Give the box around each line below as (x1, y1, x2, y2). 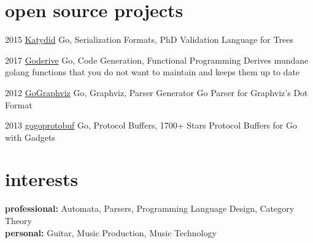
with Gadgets (5, 130, 55, 143)
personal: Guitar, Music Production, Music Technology (5, 226, 217, 239)
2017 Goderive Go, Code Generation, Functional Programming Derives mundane (5, 53, 309, 66)
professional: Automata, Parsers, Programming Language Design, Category (5, 202, 295, 215)
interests (5, 166, 79, 192)
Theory (5, 214, 32, 226)
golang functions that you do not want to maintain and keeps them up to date (5, 65, 300, 78)
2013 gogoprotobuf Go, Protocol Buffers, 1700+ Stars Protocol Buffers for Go (5, 119, 297, 132)
